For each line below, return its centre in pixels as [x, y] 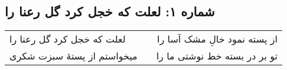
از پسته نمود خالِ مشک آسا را [217, 39]
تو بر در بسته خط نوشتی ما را [217, 56]
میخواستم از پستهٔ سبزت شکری [74, 56]
